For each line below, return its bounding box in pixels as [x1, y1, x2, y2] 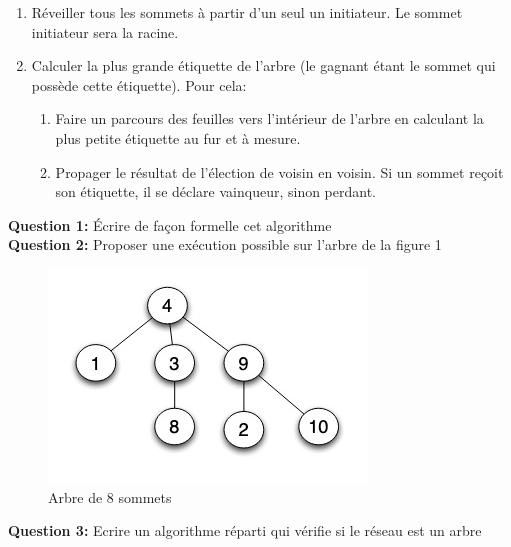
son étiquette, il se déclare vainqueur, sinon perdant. [55, 181, 377, 202]
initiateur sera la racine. [31, 21, 179, 42]
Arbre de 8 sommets [48, 486, 172, 507]
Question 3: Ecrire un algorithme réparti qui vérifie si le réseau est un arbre [8, 520, 482, 541]
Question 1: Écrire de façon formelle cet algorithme [8, 214, 332, 235]
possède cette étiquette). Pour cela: [31, 74, 247, 95]
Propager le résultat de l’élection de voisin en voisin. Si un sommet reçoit [55, 161, 504, 182]
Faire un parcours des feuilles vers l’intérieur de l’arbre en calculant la [55, 108, 484, 129]
